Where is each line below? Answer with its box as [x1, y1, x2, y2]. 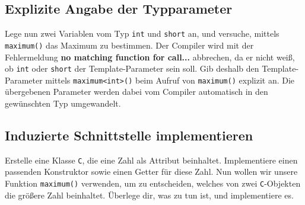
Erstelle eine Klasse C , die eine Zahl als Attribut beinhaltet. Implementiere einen [5, 153, 298, 166]
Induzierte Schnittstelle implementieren [5, 126, 253, 144]
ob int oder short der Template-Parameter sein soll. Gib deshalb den [5, 62, 259, 75]
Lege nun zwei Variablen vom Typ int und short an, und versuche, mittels [5, 27, 279, 40]
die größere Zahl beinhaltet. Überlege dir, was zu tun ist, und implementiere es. [5, 188, 294, 201]
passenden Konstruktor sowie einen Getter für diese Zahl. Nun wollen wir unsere [5, 165, 298, 178]
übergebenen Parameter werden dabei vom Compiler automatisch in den [5, 85, 268, 98]
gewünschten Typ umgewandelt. [5, 97, 121, 110]
